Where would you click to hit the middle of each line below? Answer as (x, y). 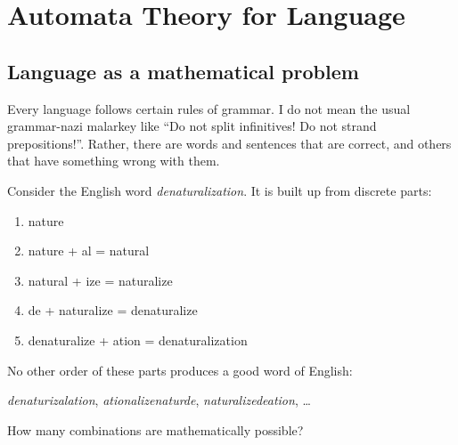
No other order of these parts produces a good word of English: (180, 370)
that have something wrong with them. (114, 161)
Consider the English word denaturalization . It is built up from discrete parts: (220, 190)
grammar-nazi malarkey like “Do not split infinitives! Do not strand (192, 126)
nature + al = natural (89, 251)
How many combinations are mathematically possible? (155, 429)
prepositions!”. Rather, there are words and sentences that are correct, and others (229, 143)
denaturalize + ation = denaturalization (138, 340)
